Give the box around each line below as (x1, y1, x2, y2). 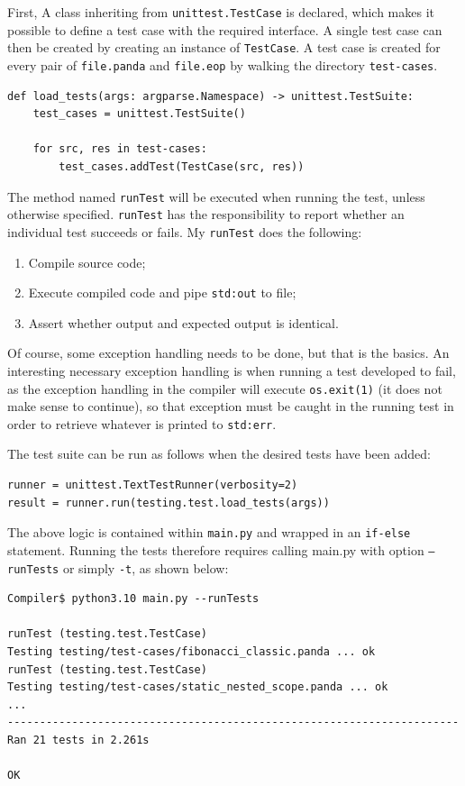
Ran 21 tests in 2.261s (7, 733, 150, 746)
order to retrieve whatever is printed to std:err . (7, 414, 277, 433)
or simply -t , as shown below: (62, 558, 229, 577)
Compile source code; (28, 252, 146, 271)
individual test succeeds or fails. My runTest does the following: (7, 222, 362, 241)
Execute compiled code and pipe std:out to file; (28, 283, 296, 302)
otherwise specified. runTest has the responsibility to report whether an (7, 205, 405, 224)
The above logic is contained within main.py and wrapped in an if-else (7, 523, 411, 542)
